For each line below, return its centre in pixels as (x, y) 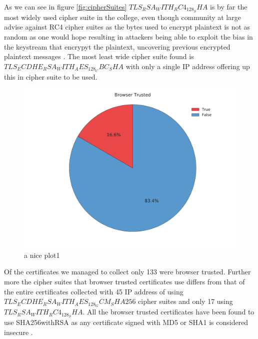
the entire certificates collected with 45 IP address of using (94, 291)
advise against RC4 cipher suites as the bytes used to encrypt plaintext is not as (127, 27)
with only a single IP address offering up (188, 66)
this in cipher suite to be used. (51, 76)
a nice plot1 (42, 255)
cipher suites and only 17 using (185, 301)
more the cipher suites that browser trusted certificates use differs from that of (124, 282)
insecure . (18, 332)
